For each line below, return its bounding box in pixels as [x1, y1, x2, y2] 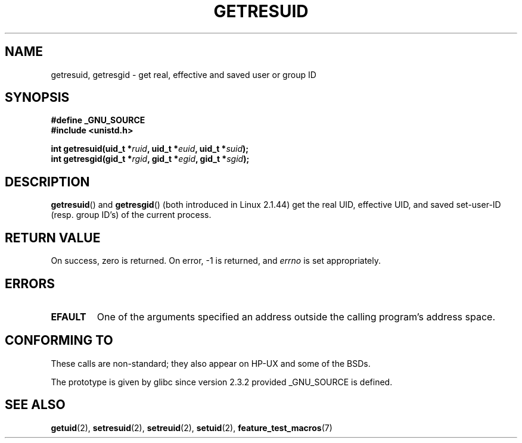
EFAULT [51, 310, 86, 323]
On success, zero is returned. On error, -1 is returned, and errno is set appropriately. [51, 255, 381, 266]
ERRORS [5, 276, 55, 291]
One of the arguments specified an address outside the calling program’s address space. [97, 310, 496, 323]
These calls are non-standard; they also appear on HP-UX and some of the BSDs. [51, 358, 371, 369]
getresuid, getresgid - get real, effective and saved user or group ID [51, 69, 316, 80]
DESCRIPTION [5, 174, 90, 189]
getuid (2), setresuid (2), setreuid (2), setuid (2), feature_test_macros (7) [51, 422, 333, 433]
